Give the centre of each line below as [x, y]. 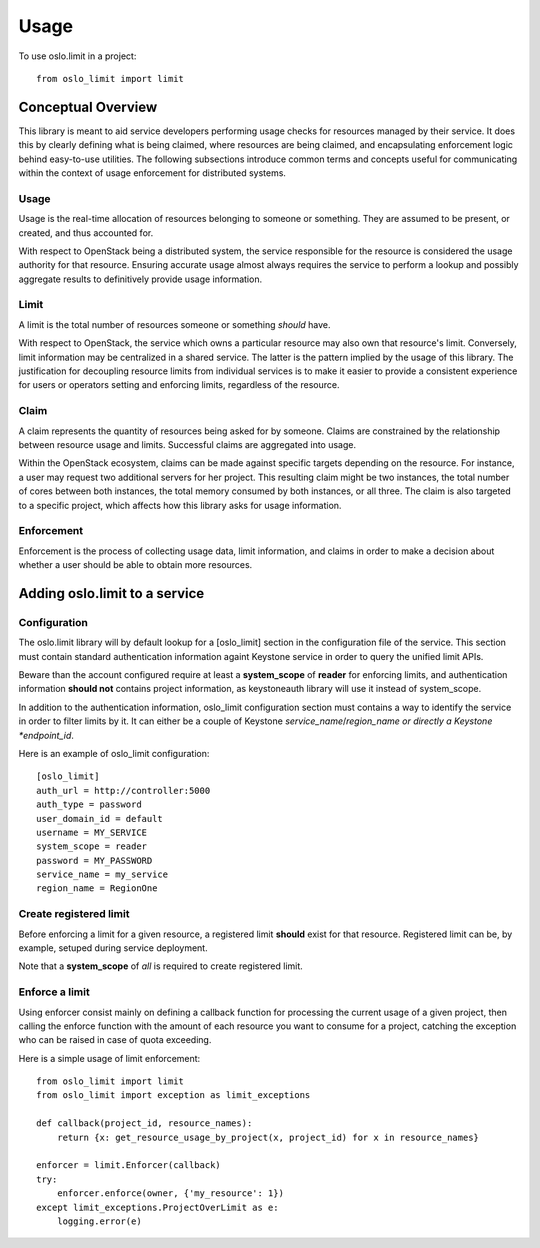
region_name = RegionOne [97, 888]
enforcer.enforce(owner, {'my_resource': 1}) [170, 1193]
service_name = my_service [102, 874]
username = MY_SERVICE [92, 832]
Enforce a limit [54, 992]
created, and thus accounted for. [86, 232]
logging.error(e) [99, 1221]
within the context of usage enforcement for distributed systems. [152, 173]
